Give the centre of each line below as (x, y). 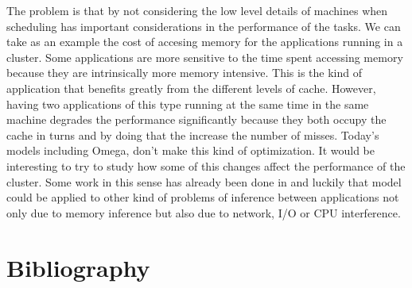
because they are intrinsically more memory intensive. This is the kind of (184, 73)
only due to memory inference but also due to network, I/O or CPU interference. (204, 212)
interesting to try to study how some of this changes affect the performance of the (206, 165)
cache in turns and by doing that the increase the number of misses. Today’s (193, 134)
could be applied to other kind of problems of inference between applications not (203, 197)
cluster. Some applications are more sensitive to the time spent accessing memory (205, 57)
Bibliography (78, 267)
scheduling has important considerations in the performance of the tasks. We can (204, 26)
